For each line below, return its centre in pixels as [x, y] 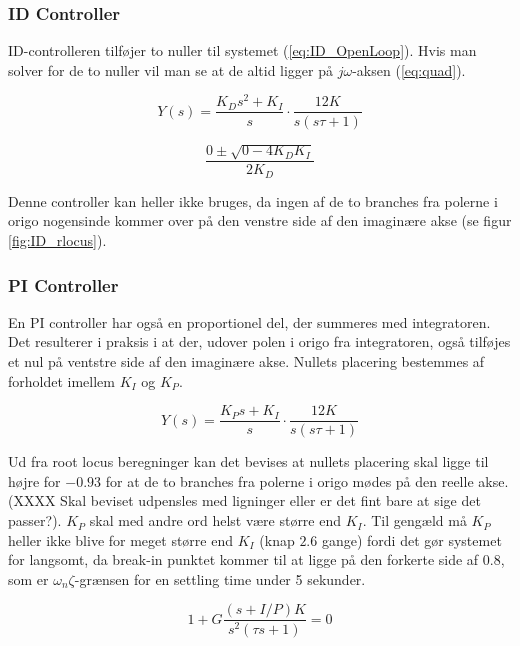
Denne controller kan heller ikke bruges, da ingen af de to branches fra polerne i [253, 200]
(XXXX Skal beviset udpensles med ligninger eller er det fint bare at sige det [244, 500]
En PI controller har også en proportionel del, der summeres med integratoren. [249, 321]
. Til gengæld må [414, 520]
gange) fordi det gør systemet [411, 539]
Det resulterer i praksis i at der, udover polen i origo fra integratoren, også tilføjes [259, 341]
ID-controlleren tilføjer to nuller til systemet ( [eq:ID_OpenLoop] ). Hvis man [242, 50]
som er [28, 578]
